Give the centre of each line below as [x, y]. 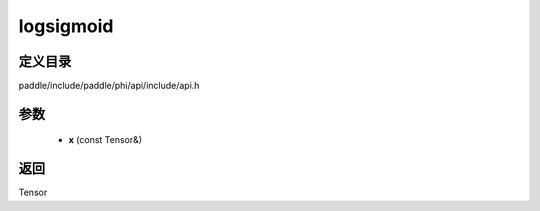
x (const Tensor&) [105, 140]
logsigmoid [66, 26]
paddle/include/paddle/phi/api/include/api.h [109, 86]
